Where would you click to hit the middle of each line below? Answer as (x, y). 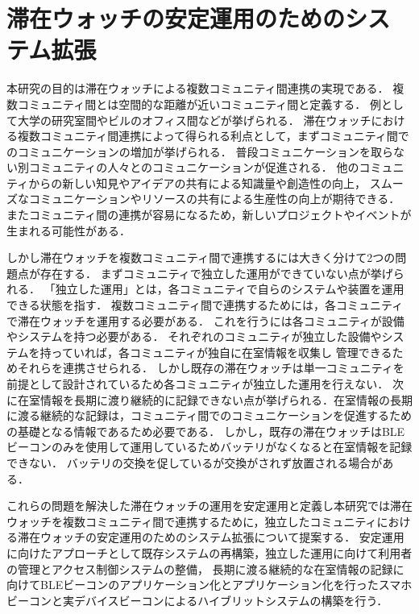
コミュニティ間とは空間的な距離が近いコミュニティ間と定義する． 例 (199, 104)
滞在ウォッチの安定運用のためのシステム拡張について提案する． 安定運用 (211, 537)
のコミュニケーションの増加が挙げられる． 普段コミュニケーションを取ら (200, 151)
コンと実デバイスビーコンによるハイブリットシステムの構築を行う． (208, 600)
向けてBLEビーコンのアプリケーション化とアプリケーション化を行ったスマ (204, 585)
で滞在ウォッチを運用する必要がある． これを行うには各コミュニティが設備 (205, 320)
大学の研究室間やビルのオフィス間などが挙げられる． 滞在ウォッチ (194, 120)
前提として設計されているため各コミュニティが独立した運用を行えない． (198, 384)
